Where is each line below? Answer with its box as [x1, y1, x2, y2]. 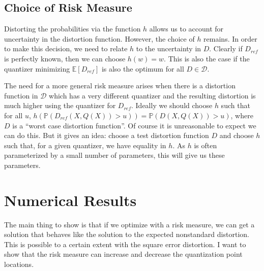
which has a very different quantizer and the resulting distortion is [49, 90, 256, 100]
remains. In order [203, 33, 257, 44]
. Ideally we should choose [131, 100, 213, 111]
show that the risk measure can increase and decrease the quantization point [4, 249, 243, 259]
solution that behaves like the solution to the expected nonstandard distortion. [4, 229, 249, 240]
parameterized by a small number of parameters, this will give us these [4, 150, 225, 160]
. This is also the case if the [164, 53, 250, 63]
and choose [219, 130, 254, 141]
